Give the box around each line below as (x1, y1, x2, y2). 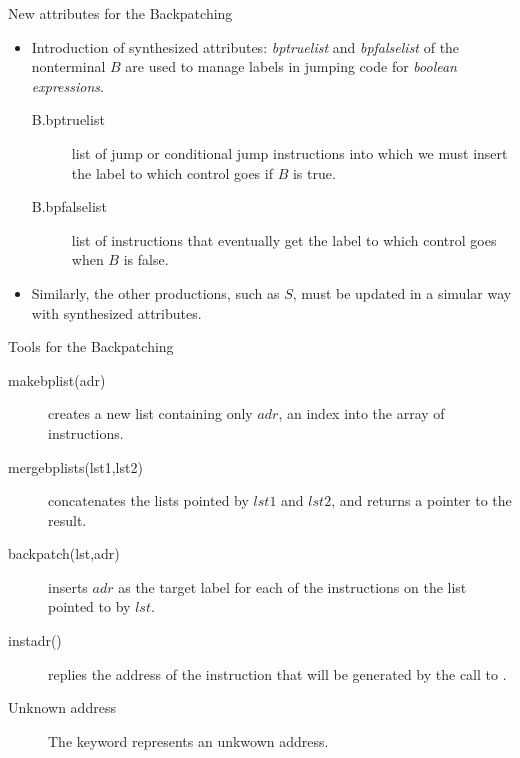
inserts (48, 576, 88, 597)
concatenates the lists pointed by (48, 490, 249, 511)
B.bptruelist (31, 109, 105, 130)
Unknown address (8, 697, 116, 718)
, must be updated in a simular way (292, 282, 512, 303)
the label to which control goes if (71, 162, 273, 183)
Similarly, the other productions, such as (31, 282, 280, 303)
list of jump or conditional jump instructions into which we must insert (71, 142, 508, 163)
